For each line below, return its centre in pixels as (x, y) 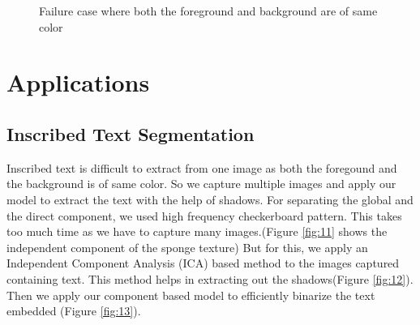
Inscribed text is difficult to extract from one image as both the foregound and (202, 167)
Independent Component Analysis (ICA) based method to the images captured (203, 263)
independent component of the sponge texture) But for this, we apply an (187, 247)
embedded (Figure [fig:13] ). (74, 311)
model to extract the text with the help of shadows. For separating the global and (210, 199)
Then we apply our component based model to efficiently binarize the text (191, 295)
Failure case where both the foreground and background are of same (208, 11)
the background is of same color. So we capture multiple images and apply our (201, 184)
